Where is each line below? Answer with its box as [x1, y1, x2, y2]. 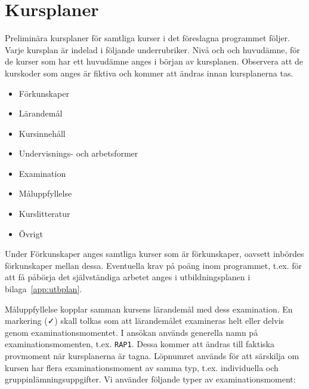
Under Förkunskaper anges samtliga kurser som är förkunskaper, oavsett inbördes [5, 247, 304, 260]
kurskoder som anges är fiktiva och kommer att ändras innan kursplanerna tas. [5, 66, 293, 79]
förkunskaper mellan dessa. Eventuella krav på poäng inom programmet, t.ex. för [5, 259, 302, 271]
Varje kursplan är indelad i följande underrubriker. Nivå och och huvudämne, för [5, 43, 300, 56]
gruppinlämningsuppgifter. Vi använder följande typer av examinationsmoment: [5, 373, 296, 385]
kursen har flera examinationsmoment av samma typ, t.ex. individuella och [5, 361, 279, 373]
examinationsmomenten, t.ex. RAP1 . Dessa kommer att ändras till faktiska [5, 338, 274, 350]
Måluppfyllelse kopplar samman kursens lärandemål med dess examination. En [5, 302, 293, 315]
